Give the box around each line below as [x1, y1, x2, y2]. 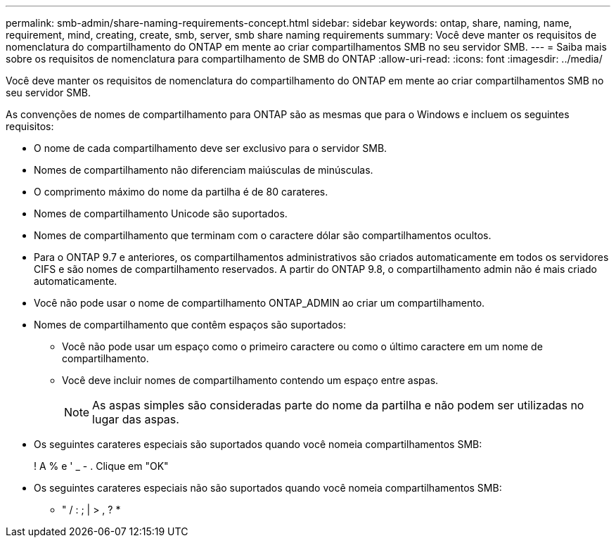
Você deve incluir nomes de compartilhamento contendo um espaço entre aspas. [62, 374, 439, 386]
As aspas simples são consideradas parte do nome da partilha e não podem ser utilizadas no [92, 398, 584, 412]
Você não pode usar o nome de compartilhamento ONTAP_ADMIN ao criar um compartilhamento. [34, 297, 485, 309]
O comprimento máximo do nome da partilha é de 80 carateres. [34, 186, 328, 198]
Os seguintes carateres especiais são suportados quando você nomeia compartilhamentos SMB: [34, 438, 482, 450]
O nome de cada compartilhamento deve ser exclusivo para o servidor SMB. [34, 142, 387, 154]
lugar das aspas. [92, 412, 179, 426]
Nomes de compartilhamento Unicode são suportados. [34, 207, 288, 219]
